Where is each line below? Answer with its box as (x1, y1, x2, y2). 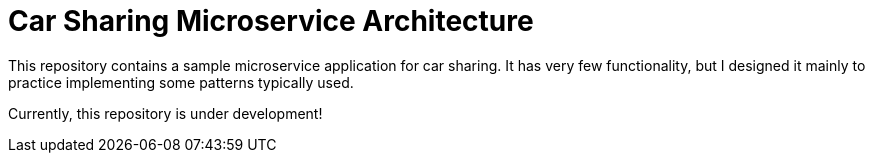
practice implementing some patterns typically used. (8, 73, 354, 91)
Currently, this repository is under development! (8, 104, 323, 122)
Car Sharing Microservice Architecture (8, 4, 534, 38)
